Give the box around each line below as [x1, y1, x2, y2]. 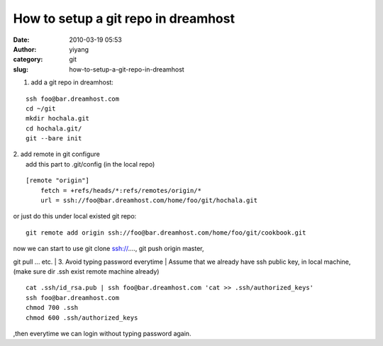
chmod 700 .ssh [26, 303, 79, 312]
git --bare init [26, 135, 82, 143]
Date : [13, 35, 30, 44]
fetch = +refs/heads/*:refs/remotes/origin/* [40, 186, 202, 194]
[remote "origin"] [26, 177, 90, 184]
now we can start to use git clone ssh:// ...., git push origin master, [13, 245, 205, 253]
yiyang [69, 45, 89, 53]
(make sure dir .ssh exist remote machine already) [13, 267, 160, 276]
